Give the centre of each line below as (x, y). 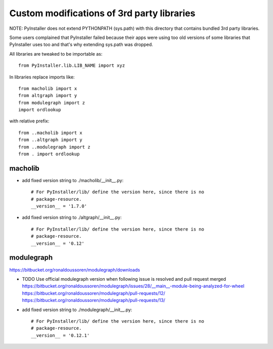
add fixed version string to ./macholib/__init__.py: (73, 180)
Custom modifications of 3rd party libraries (102, 13)
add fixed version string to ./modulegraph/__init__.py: (77, 310)
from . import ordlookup (49, 154)
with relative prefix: (29, 121)
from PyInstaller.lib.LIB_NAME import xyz (72, 66)
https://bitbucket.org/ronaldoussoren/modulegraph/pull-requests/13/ (94, 300)
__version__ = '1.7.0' (59, 206)
